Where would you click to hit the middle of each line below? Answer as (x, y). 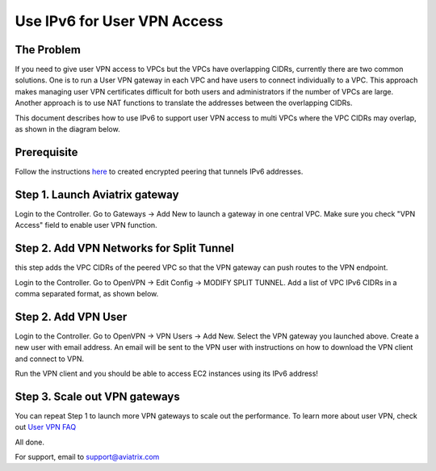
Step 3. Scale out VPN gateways (98, 396)
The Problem (48, 50)
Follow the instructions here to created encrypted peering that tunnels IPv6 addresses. (159, 171)
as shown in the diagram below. (67, 129)
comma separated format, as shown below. (87, 293)
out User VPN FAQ (46, 427)
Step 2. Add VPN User (71, 316)
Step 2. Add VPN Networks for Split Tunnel (124, 248)
